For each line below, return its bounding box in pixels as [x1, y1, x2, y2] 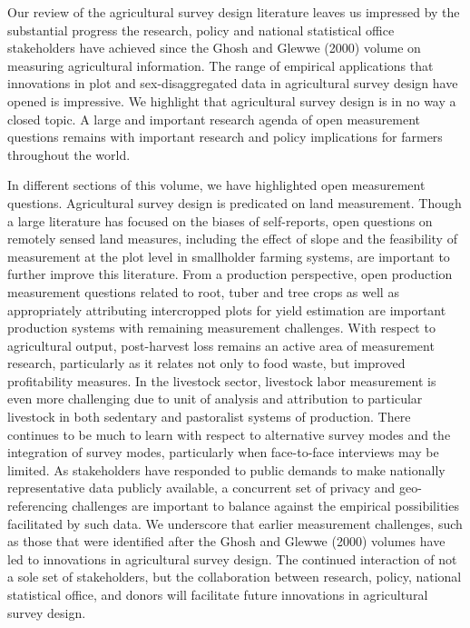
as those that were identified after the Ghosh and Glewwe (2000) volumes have [7, 532, 446, 551]
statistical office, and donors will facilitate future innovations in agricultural [7, 585, 428, 603]
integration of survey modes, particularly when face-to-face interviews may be [7, 443, 439, 462]
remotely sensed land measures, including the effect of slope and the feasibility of [7, 229, 457, 248]
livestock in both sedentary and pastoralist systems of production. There [7, 407, 411, 426]
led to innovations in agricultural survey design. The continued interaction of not [7, 549, 457, 568]
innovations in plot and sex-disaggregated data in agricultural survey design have [7, 74, 458, 93]
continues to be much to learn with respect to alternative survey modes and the [7, 424, 451, 444]
